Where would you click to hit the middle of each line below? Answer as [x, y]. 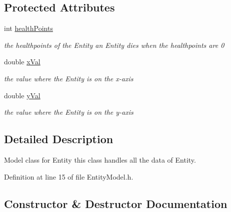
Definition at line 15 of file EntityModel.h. [69, 176]
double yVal [22, 95]
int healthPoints [28, 28]
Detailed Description [59, 139]
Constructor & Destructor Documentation [116, 203]
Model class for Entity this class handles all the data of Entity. [100, 159]
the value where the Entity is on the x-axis [69, 78]
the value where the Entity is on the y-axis [69, 112]
